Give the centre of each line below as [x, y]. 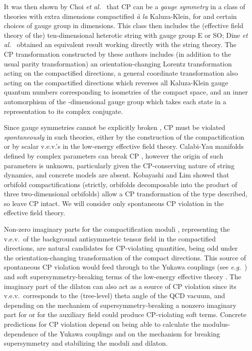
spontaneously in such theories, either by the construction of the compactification [124, 136]
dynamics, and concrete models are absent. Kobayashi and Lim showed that [117, 175]
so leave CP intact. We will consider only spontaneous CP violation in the [114, 203]
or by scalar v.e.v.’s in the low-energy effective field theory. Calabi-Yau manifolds [124, 146]
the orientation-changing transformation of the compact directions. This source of [125, 257]
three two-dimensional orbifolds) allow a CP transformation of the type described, [126, 194]
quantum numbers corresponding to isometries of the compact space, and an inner [126, 92]
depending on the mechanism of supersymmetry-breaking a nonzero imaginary [120, 305]
